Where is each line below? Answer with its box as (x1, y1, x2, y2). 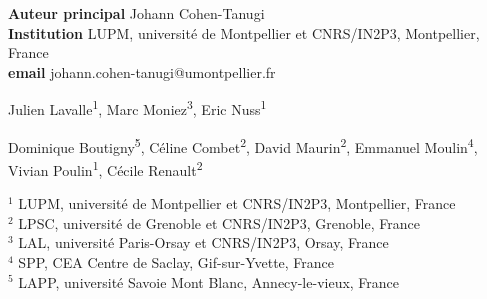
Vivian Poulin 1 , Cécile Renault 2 (8, 156, 203, 180)
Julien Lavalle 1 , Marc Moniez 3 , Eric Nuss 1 (8, 96, 267, 120)
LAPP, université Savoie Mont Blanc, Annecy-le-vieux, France (18, 271, 400, 292)
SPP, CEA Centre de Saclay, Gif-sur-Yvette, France (18, 251, 335, 272)
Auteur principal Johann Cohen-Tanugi (8, 3, 265, 23)
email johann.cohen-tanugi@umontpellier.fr (8, 61, 276, 82)
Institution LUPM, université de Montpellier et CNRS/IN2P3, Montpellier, (8, 22, 480, 43)
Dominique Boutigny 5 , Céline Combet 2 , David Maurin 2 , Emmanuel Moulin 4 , (8, 133, 478, 157)
